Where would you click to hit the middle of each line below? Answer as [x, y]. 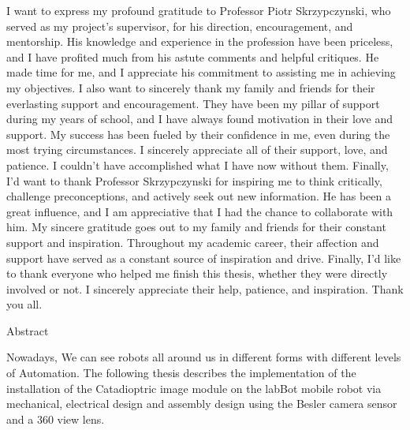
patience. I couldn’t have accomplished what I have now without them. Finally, [198, 165]
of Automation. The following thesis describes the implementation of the [181, 373]
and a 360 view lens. [56, 419]
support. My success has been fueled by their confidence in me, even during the [198, 134]
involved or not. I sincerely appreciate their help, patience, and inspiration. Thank [205, 288]
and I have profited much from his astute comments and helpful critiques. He [193, 56]
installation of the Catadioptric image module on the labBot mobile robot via [194, 388]
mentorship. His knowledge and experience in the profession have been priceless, [200, 41]
